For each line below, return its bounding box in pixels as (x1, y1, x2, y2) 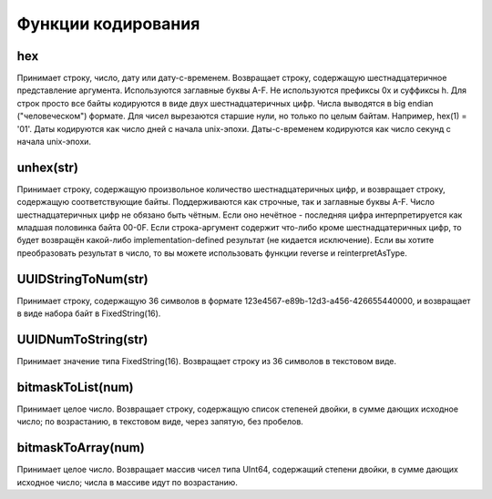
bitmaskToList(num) (16, 379, 134, 395)
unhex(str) (16, 159, 79, 175)
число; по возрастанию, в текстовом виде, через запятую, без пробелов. (16, 416, 304, 427)
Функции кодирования (16, 14, 200, 34)
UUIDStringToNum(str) (16, 271, 149, 287)
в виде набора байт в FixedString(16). (16, 308, 161, 319)
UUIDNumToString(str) (16, 331, 149, 347)
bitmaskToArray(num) (16, 440, 145, 455)
